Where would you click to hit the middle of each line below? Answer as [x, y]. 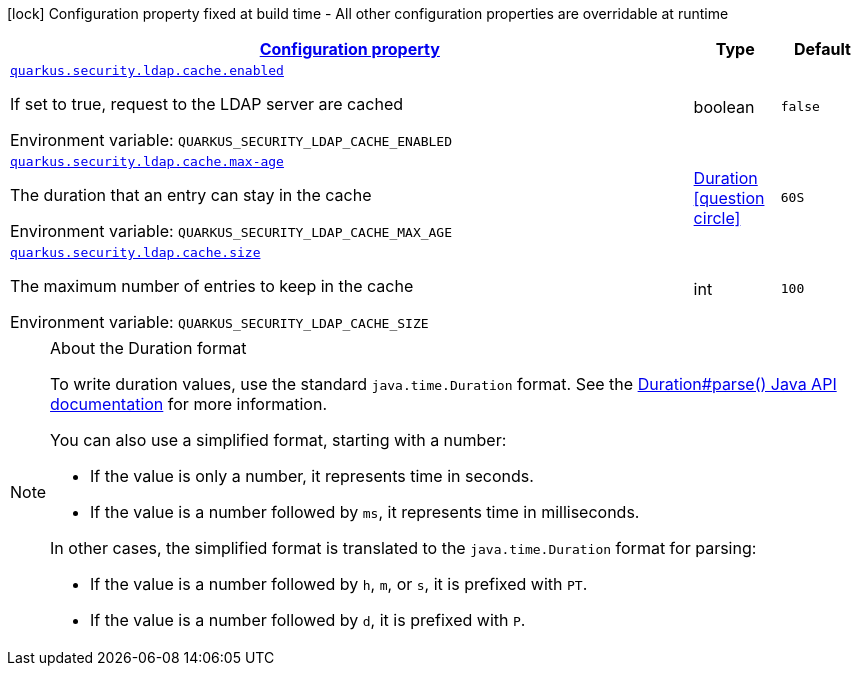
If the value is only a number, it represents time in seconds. [312, 476]
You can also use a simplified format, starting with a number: [278, 440]
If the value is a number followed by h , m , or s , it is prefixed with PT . [339, 584]
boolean [724, 106]
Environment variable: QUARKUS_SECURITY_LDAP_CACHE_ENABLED [231, 140]
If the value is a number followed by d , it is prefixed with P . [308, 620]
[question [729, 197]
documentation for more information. [188, 404]
